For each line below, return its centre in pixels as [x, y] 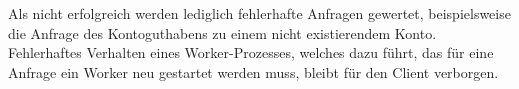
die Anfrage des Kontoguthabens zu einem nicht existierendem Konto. [222, 32]
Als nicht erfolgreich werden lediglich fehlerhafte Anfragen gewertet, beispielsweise [259, 13]
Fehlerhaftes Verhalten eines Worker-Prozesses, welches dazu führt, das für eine [251, 52]
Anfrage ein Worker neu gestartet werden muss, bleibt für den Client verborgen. [253, 71]
